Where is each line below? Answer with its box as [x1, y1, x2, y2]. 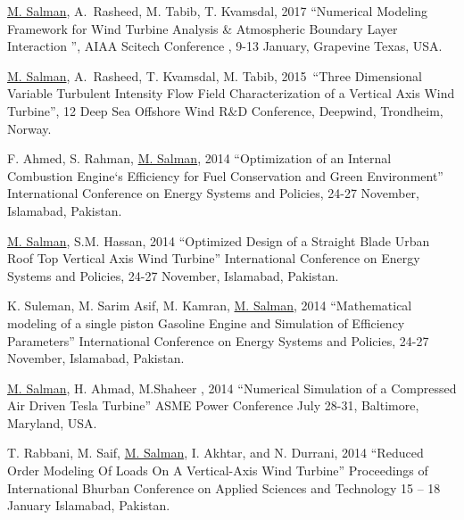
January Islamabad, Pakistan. [7, 496, 170, 515]
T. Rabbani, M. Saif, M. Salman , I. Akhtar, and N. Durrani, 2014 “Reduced [7, 443, 424, 462]
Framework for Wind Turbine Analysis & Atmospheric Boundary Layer [7, 19, 398, 37]
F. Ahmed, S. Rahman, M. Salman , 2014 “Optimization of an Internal [7, 149, 392, 168]
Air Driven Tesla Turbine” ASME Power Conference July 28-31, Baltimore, [7, 396, 419, 415]
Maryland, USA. [7, 413, 97, 432]
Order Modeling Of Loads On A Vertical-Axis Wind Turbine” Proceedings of [7, 461, 428, 480]
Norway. [7, 119, 52, 137]
